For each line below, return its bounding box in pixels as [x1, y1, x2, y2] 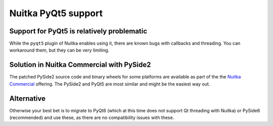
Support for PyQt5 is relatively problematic [9, 27, 148, 35]
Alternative [9, 94, 45, 103]
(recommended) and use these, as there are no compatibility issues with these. [9, 114, 174, 121]
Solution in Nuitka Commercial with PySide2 [9, 61, 151, 69]
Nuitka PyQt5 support [9, 8, 103, 19]
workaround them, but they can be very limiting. [9, 47, 110, 53]
